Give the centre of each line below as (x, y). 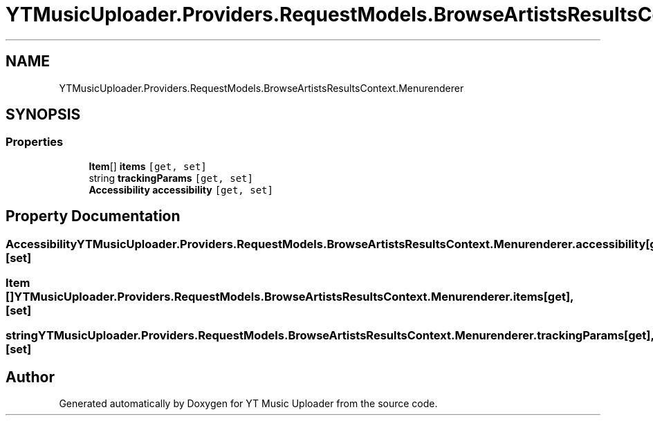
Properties (35, 142)
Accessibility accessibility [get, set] (181, 189)
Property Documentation (93, 216)
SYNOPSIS (43, 115)
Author (30, 377)
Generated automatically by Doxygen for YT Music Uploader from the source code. (248, 404)
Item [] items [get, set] (148, 166)
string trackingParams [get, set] (171, 178)
